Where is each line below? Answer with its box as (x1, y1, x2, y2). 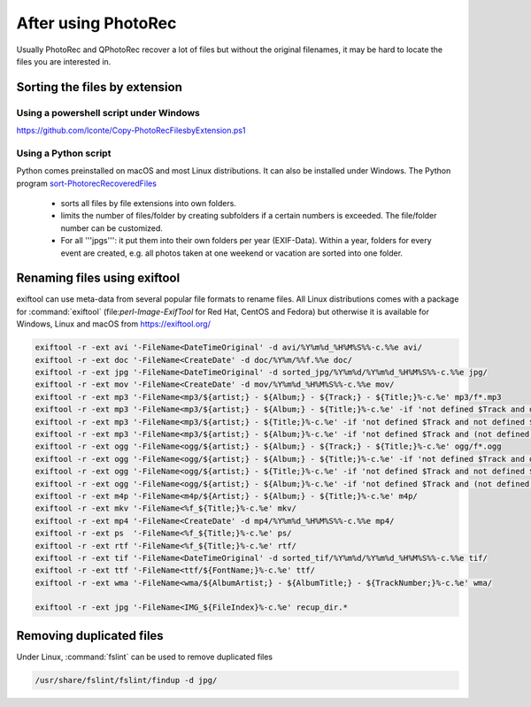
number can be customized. (60, 222, 164, 234)
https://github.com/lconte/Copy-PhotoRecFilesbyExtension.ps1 (16, 125, 246, 136)
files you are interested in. (16, 56, 112, 66)
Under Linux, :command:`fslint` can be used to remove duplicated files (16, 651, 273, 662)
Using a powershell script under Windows (16, 106, 201, 119)
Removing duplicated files (16, 628, 164, 643)
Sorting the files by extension (16, 80, 183, 95)
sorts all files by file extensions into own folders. (60, 198, 236, 209)
